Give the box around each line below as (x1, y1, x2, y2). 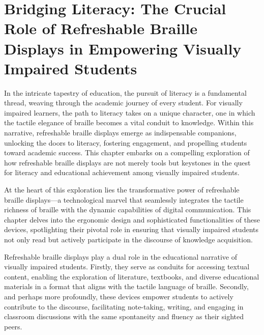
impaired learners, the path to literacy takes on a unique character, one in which (4, 107, 255, 118)
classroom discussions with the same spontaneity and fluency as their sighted (4, 311, 244, 322)
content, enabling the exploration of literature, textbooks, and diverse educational (4, 271, 259, 282)
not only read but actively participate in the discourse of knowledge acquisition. (4, 234, 253, 244)
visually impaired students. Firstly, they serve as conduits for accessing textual (4, 261, 250, 272)
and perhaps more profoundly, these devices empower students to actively (4, 291, 233, 301)
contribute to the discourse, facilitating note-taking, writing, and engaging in (4, 301, 244, 312)
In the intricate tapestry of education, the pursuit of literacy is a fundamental (4, 87, 247, 98)
